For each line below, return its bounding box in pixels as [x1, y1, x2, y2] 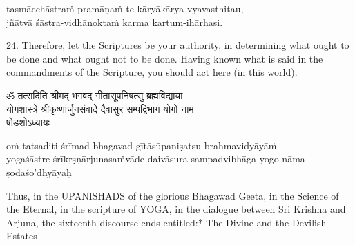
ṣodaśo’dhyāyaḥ [6, 164, 72, 179]
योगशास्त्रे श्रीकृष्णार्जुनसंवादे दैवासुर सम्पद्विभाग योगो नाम [6, 101, 194, 116]
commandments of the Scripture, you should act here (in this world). [6, 65, 298, 79]
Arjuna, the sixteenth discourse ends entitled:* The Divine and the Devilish [6, 215, 327, 229]
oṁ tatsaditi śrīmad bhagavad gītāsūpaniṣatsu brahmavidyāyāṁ [6, 138, 277, 152]
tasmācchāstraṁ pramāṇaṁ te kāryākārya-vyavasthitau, [6, 1, 244, 15]
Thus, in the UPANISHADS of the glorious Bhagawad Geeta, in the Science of [6, 188, 339, 202]
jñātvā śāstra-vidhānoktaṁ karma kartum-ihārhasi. [6, 14, 223, 29]
